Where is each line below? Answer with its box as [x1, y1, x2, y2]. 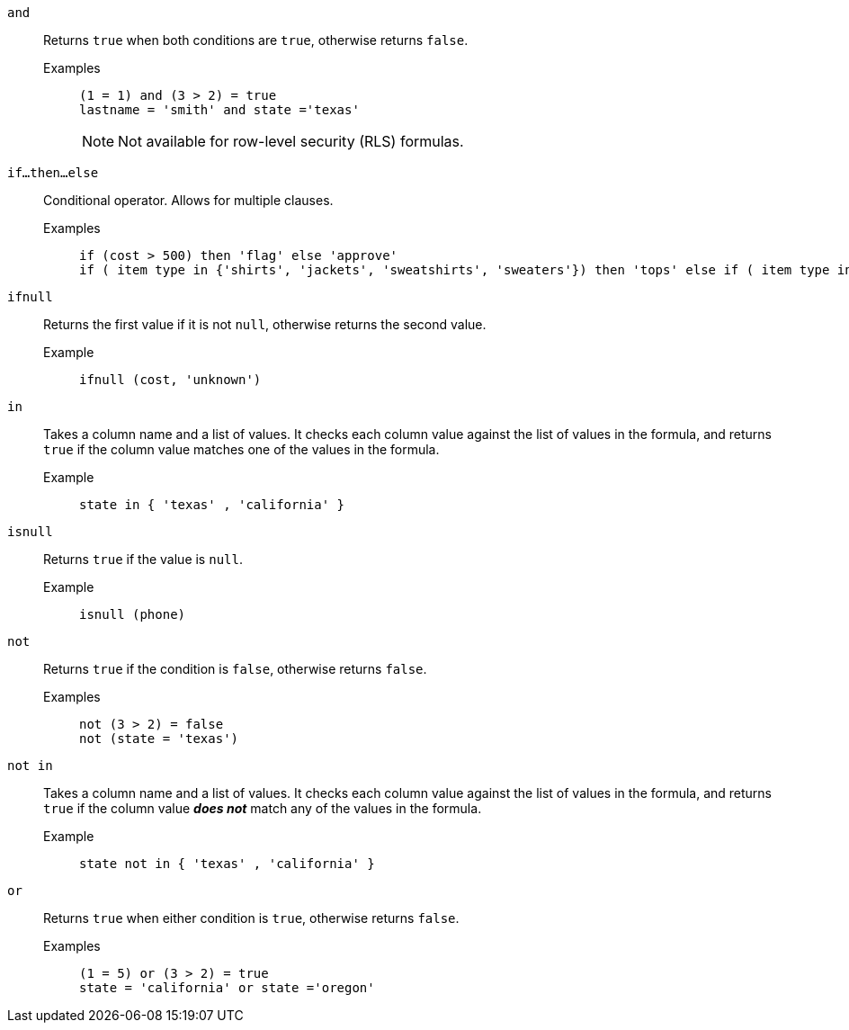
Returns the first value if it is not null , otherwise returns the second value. [43, 317, 487, 332]
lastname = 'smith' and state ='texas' [79, 103, 360, 117]
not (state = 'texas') [79, 731, 239, 746]
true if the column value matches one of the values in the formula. [43, 442, 440, 457]
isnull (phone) [79, 607, 186, 622]
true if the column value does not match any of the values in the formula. [43, 801, 482, 816]
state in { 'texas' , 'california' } [79, 497, 345, 512]
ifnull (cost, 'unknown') [79, 372, 262, 387]
